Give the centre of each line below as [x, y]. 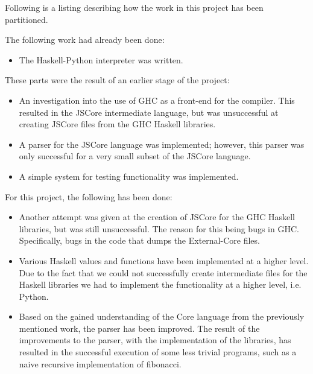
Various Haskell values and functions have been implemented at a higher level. [164, 260]
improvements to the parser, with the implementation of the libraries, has [155, 340]
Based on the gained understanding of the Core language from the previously [162, 316]
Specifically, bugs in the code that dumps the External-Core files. [139, 240]
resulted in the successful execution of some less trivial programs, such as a [158, 352]
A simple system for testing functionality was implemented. [129, 176]
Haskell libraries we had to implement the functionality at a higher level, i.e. [160, 284]
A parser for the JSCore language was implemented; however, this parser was [162, 144]
